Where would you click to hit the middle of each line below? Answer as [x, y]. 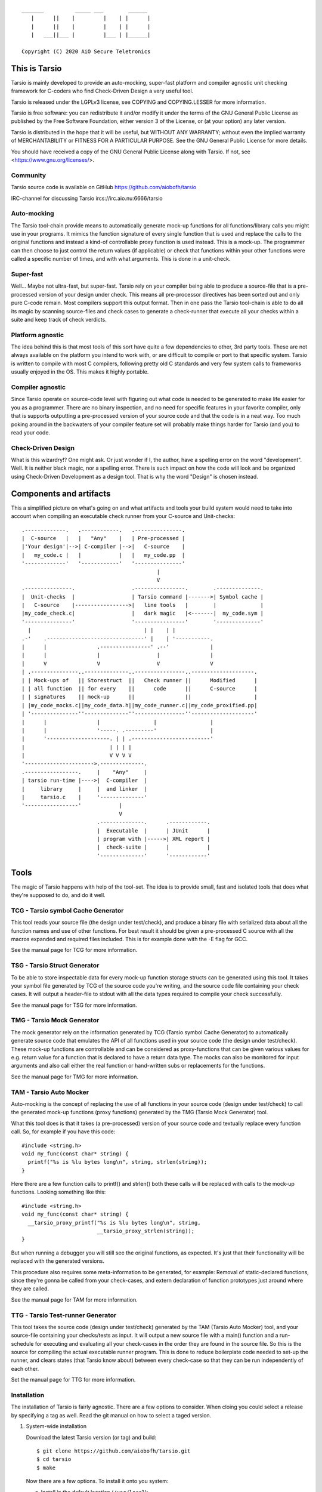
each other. [25, 1368]
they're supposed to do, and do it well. [58, 895]
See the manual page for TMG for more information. [75, 1077]
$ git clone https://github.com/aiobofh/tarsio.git [114, 1451]
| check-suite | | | [154, 847]
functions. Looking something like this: [58, 1192]
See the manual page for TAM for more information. [75, 1300]
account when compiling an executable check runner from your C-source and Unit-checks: [123, 516]
